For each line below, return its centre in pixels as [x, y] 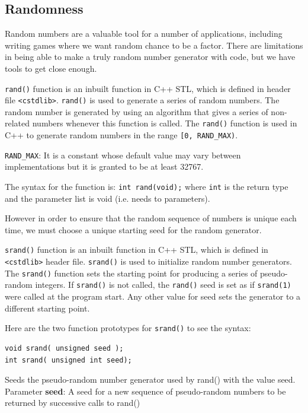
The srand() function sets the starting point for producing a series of [131, 273]
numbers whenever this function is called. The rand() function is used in [165, 123]
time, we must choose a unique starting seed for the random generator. [133, 229]
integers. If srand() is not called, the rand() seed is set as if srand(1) [163, 285]
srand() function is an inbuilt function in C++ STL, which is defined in [137, 250]
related [17, 123]
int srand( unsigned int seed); [68, 360]
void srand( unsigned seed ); [64, 348]
